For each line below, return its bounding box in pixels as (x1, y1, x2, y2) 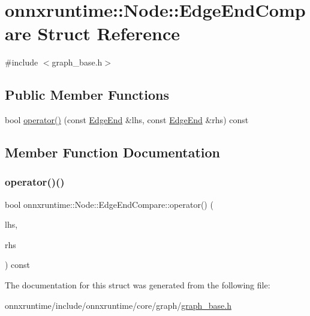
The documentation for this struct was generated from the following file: (5, 279, 270, 291)
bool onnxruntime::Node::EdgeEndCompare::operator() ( (5, 198, 213, 210)
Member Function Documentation (5, 143, 221, 162)
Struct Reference (37, 21, 180, 46)
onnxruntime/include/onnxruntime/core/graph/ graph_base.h (5, 299, 231, 311)
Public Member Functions (5, 85, 169, 104)
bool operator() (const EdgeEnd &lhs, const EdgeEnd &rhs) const (5, 114, 249, 126)
